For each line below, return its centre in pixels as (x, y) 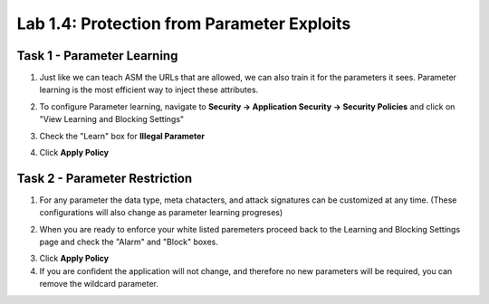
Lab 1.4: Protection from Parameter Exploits (184, 24)
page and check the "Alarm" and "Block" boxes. (129, 242)
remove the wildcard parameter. (99, 284)
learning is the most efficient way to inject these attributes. (149, 90)
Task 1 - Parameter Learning (97, 56)
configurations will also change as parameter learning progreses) (161, 213)
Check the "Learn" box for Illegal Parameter (122, 136)
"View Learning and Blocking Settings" (112, 119)
